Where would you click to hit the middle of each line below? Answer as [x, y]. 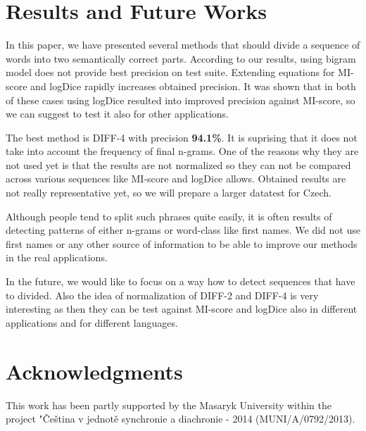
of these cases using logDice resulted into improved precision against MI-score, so [181, 100]
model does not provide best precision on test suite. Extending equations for [170, 72]
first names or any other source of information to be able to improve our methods [182, 243]
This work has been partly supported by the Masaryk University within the [169, 405]
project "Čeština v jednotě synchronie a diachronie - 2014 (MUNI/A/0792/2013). [181, 419]
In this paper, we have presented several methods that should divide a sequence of [183, 45]
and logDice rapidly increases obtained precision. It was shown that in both [193, 86]
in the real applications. [57, 257]
